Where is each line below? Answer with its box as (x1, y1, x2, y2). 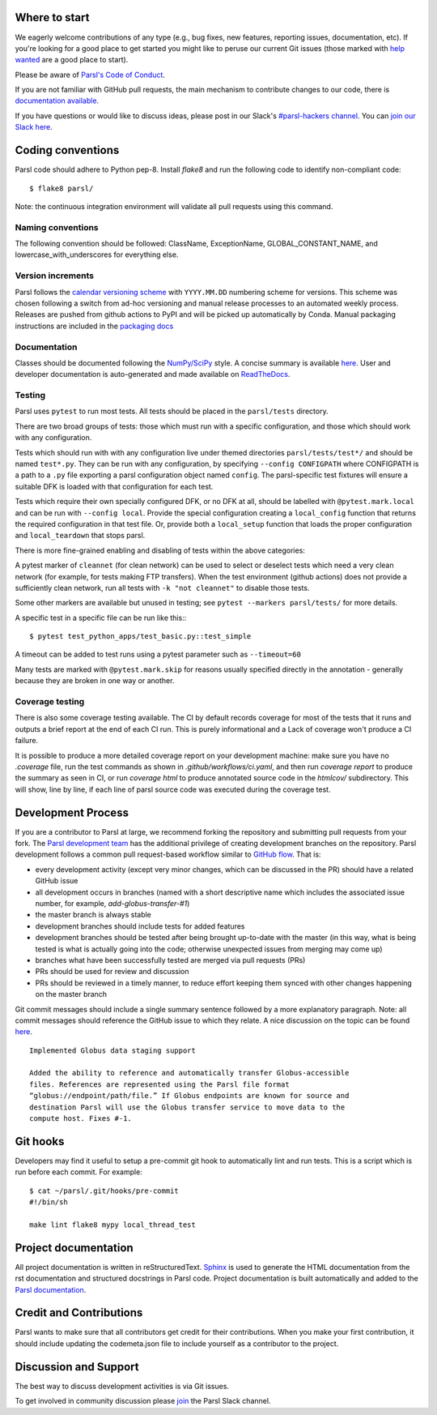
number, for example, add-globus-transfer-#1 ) (35, 899, 190, 908)
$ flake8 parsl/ (29, 183, 94, 193)
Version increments (15, 270, 95, 281)
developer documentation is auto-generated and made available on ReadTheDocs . (15, 370, 291, 379)
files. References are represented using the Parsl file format (29, 1079, 291, 1089)
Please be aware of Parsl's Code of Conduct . (15, 70, 166, 79)
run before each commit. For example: (15, 1167, 143, 1177)
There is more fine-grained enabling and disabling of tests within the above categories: (15, 545, 305, 555)
